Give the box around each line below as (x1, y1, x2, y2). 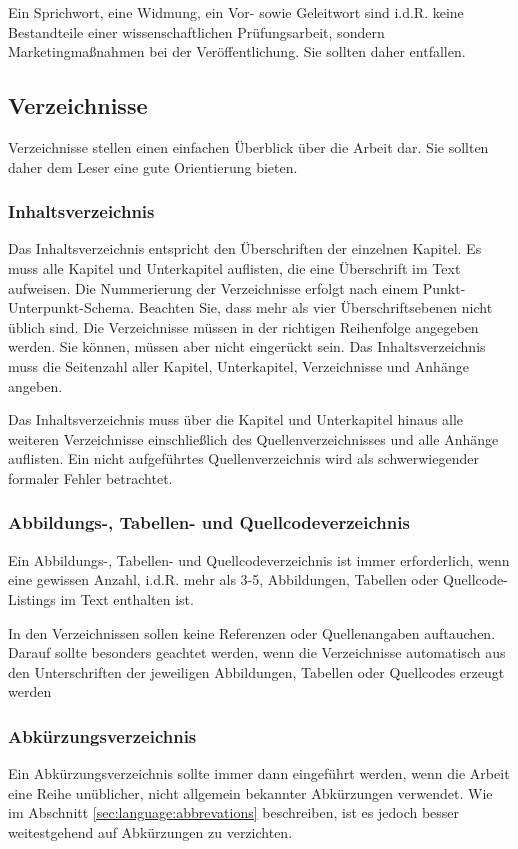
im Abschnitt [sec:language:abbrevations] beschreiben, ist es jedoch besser (8, 802, 460, 823)
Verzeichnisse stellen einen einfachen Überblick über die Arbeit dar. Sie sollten (8, 136, 489, 157)
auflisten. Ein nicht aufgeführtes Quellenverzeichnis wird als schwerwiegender (8, 448, 479, 469)
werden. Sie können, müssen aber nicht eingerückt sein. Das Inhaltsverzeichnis (8, 336, 486, 357)
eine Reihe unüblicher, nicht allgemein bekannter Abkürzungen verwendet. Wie (8, 782, 493, 803)
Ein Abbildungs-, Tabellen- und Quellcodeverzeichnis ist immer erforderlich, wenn (8, 549, 510, 570)
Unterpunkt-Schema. (8, 297, 135, 318)
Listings (8, 588, 56, 609)
